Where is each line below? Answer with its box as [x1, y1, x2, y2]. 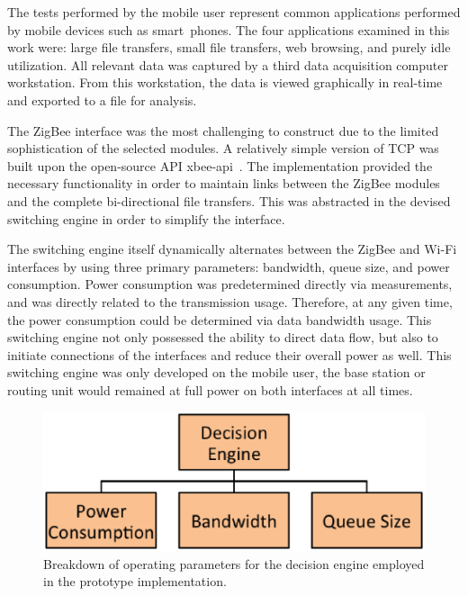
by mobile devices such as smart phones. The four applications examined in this [7, 20, 450, 39]
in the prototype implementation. [43, 572, 227, 591]
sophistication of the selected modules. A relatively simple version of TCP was [7, 139, 439, 158]
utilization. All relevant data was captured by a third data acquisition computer [7, 55, 448, 74]
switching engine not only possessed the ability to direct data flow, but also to [7, 328, 438, 347]
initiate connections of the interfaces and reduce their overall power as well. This [7, 345, 452, 364]
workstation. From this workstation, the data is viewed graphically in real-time [7, 73, 443, 92]
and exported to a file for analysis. [7, 90, 197, 109]
